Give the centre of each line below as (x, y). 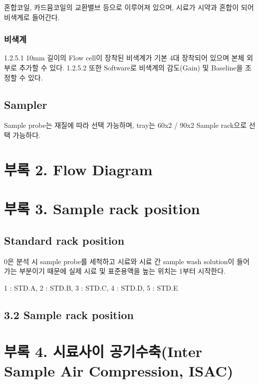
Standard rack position (64, 240)
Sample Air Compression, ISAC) (119, 371)
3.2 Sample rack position (69, 314)
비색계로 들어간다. (32, 17)
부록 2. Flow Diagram (78, 169)
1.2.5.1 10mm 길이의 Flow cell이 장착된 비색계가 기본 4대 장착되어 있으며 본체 (124, 58)
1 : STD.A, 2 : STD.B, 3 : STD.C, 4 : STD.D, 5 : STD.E (91, 287)
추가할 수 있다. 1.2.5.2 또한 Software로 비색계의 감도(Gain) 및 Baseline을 (131, 67)
